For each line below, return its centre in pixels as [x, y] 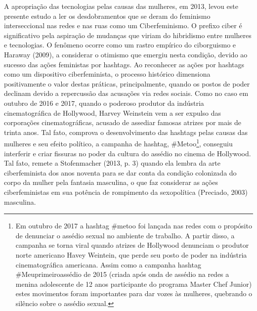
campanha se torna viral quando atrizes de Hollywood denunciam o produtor [132, 245]
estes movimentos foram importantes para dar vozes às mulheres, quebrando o [134, 293]
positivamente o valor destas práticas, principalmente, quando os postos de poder [127, 83]
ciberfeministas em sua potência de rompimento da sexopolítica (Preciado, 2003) [126, 192]
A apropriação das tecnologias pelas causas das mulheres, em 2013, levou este [121, 6]
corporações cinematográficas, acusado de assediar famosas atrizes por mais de [123, 122]
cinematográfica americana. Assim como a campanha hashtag [108, 264]
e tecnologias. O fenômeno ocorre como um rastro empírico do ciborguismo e [120, 45]
